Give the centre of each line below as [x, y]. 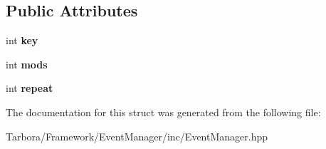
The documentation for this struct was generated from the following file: [163, 112]
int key [22, 40]
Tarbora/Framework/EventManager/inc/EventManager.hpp [137, 136]
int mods [27, 64]
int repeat [30, 88]
